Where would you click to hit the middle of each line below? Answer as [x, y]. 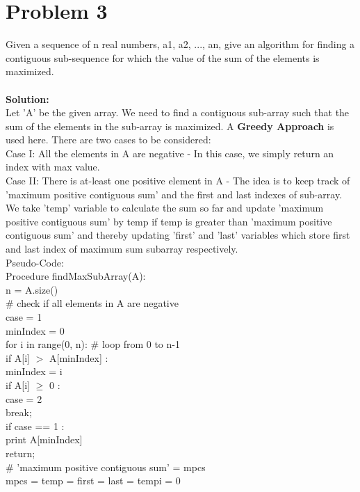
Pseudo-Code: [35, 262]
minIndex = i [34, 371]
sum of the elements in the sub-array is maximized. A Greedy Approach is [170, 126]
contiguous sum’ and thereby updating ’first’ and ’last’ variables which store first [178, 235]
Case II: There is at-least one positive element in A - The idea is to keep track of [178, 181]
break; [19, 412]
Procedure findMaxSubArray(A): [76, 276]
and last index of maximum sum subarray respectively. [122, 249]
